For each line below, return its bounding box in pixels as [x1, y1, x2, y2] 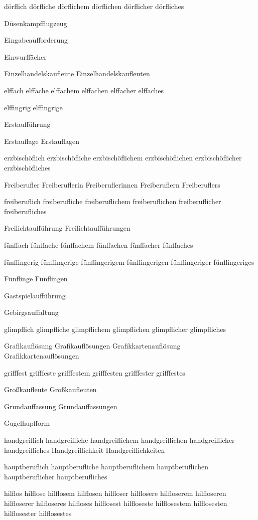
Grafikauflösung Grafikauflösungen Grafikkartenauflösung [4, 340, 181, 351]
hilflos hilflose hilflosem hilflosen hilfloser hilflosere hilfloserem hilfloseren [4, 488, 226, 498]
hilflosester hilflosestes [4, 507, 72, 518]
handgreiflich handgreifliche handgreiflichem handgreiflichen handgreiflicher [4, 435, 235, 445]
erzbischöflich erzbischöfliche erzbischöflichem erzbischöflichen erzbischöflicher [4, 152, 242, 163]
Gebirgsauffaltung [4, 307, 59, 317]
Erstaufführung [4, 119, 51, 129]
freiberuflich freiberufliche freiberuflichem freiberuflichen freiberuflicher [4, 196, 221, 207]
